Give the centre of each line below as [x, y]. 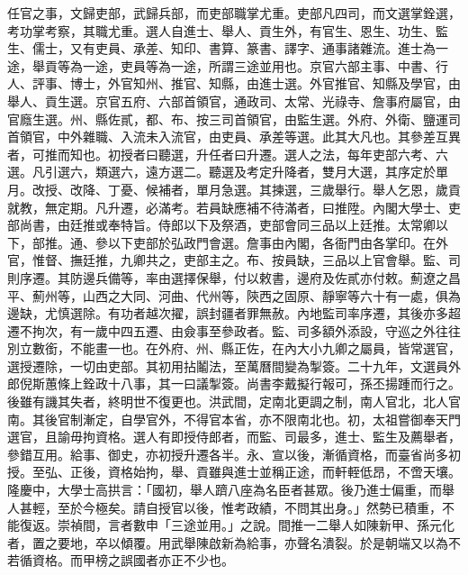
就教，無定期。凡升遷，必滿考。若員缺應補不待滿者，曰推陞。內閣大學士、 [228, 207]
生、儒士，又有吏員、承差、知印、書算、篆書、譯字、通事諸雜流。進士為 [221, 48]
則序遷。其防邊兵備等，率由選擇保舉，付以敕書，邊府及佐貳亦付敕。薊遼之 [228, 277]
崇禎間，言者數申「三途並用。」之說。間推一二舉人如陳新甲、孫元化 [256, 525]
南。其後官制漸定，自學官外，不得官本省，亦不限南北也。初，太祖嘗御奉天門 [234, 419]
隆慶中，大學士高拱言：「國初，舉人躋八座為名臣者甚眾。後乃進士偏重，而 [225, 490]
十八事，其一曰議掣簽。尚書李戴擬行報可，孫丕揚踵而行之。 [284, 383]
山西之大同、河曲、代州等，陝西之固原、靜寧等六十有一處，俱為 [271, 295]
